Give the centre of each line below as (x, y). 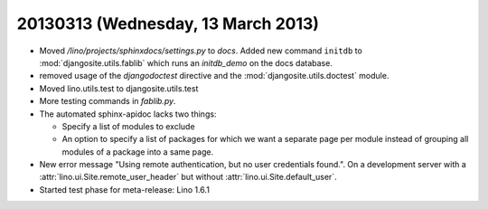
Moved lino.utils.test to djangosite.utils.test (119, 88)
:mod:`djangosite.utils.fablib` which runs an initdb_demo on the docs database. (186, 62)
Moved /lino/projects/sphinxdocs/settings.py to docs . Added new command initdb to (201, 51)
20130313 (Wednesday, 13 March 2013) (168, 24)
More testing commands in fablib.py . (108, 101)
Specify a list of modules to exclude (128, 126)
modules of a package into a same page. (138, 152)
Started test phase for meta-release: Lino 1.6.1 (124, 189)
